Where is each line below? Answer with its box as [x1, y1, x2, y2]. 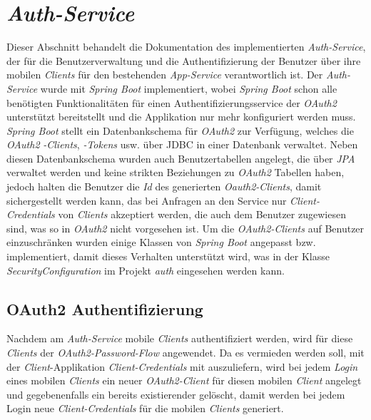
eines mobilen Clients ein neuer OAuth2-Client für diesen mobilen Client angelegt [6, 373, 362, 388]
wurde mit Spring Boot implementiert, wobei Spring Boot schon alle [40, 81, 337, 96]
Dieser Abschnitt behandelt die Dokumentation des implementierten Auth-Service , [6, 39, 366, 54]
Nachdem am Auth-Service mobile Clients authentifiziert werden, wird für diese [6, 331, 353, 346]
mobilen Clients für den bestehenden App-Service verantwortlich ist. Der [6, 67, 323, 82]
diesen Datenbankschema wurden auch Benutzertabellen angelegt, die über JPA [6, 150, 355, 165]
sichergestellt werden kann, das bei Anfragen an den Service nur [6, 193, 287, 208]
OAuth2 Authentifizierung [6, 297, 203, 319]
